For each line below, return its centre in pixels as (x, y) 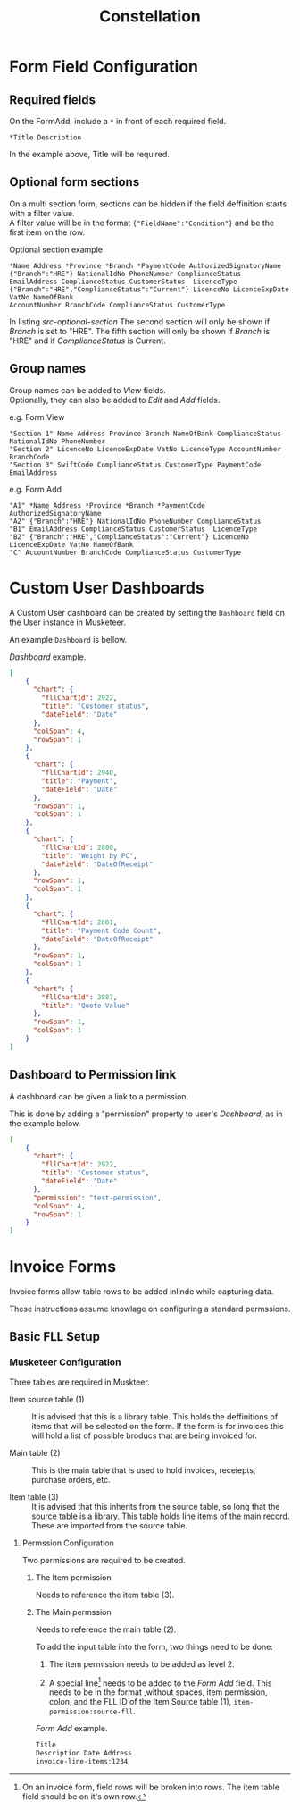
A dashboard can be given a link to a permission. (99, 1096)
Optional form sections (75, 182)
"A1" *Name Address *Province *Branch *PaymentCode (107, 505)
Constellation (150, 17)
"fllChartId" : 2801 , (79, 922)
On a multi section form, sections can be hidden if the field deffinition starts (148, 204)
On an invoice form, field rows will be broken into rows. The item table (150, 1787)
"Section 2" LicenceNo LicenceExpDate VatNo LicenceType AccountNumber (145, 449)
